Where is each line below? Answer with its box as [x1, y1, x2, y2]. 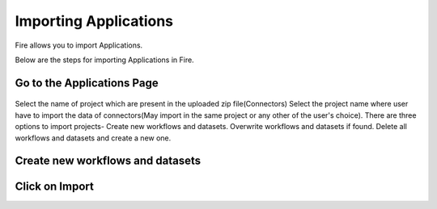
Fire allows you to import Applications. [15, 40, 143, 50]
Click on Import [15, 180, 95, 194]
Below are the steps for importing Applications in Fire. [15, 55, 194, 65]
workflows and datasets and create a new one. [15, 133, 172, 143]
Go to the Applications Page [15, 76, 159, 90]
